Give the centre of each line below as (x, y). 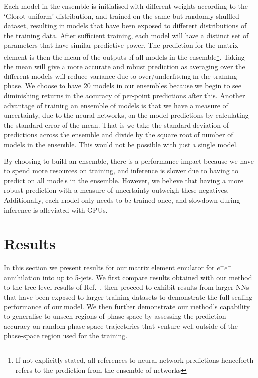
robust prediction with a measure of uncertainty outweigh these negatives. (117, 190)
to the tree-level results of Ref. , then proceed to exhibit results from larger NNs (127, 287)
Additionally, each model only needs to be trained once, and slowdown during (122, 199)
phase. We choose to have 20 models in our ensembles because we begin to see (123, 86)
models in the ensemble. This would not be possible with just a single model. (121, 144)
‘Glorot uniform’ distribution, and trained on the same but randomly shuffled (122, 16)
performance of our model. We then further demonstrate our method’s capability (127, 306)
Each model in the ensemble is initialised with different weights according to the (126, 6)
